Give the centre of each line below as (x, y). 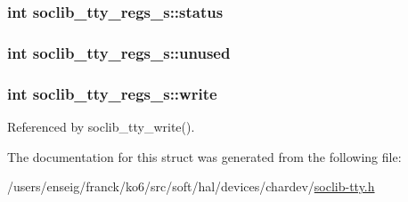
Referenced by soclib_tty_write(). (101, 126)
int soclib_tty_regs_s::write (112, 93)
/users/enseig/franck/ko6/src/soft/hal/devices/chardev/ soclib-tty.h (191, 186)
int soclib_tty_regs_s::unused (119, 52)
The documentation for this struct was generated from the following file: (204, 156)
